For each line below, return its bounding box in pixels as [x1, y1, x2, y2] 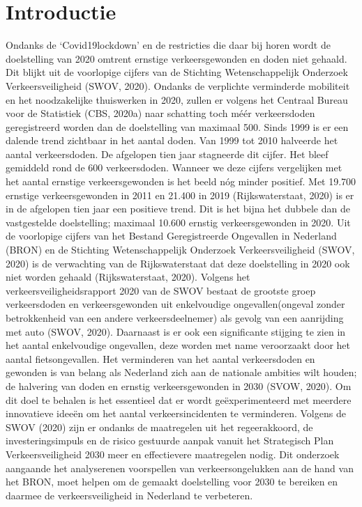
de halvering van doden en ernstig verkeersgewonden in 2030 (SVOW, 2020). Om [6, 378, 352, 393]
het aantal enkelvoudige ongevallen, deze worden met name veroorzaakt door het [6, 338, 351, 352]
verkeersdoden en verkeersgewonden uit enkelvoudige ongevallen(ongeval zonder [6, 297, 345, 311]
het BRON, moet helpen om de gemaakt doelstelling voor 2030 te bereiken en [6, 474, 338, 489]
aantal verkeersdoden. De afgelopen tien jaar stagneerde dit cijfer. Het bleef [6, 146, 329, 161]
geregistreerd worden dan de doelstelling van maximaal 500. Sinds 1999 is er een [6, 119, 349, 134]
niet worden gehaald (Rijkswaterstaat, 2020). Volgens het [6, 270, 250, 284]
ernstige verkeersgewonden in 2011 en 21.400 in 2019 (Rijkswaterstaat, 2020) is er [6, 187, 354, 202]
